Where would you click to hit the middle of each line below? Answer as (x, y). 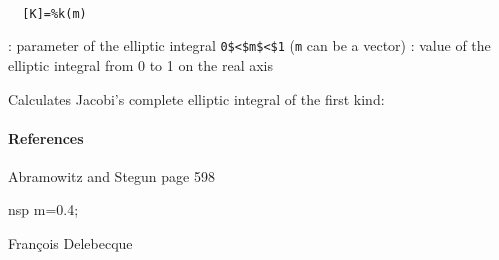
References (46, 137)
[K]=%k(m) (54, 13)
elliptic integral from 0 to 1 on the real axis (141, 64)
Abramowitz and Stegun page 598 (111, 175)
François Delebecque (70, 243)
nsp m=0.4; (43, 209)
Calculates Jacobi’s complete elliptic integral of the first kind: (196, 98)
